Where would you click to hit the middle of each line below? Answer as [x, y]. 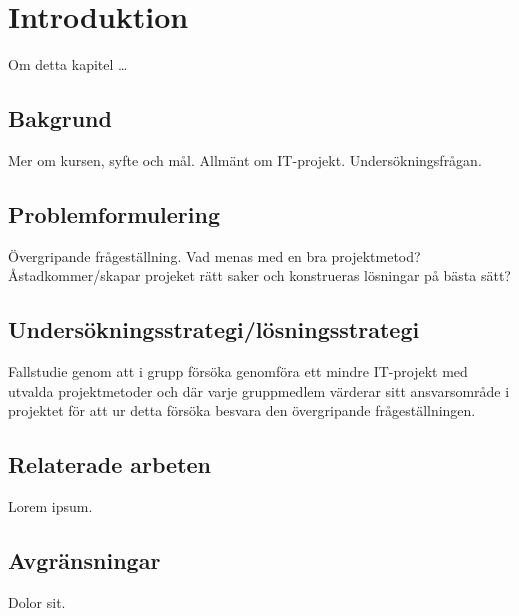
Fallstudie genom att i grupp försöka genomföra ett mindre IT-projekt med [238, 371]
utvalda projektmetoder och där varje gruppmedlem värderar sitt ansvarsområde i [259, 390]
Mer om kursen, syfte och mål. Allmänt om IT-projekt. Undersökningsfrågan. [245, 159]
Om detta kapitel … [68, 64]
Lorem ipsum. [50, 506]
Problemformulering [114, 213]
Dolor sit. [37, 601]
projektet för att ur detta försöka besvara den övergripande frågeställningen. [242, 410]
